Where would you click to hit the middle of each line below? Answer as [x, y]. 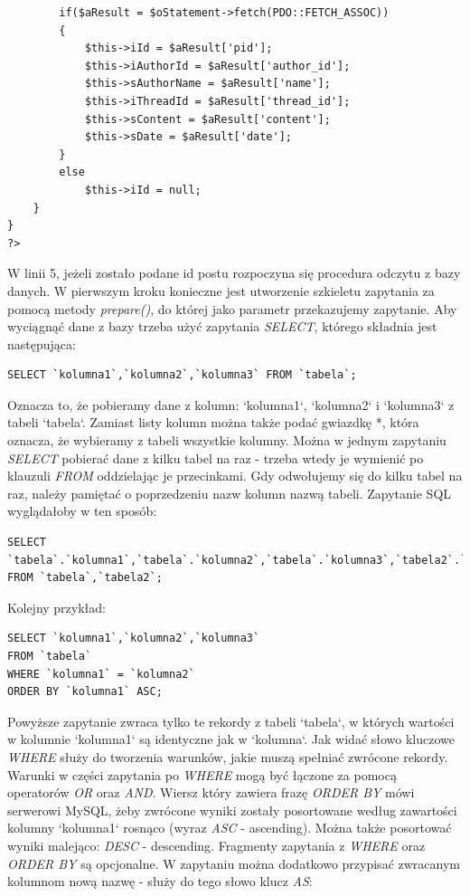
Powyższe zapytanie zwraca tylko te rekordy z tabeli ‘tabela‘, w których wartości [231, 721]
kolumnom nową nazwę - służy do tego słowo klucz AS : [160, 881]
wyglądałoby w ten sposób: [82, 511]
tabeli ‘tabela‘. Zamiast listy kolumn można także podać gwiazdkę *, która [213, 422]
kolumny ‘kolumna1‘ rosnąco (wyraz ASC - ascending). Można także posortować [230, 828]
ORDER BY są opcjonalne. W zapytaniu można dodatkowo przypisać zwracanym [234, 863]
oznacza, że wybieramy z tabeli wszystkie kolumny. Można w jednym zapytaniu [227, 440]
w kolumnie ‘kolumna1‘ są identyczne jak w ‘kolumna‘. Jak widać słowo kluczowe [231, 739]
